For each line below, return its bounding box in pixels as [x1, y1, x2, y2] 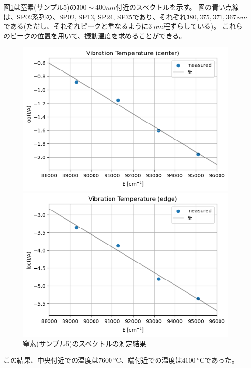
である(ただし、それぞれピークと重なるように [3, 21, 149, 31]
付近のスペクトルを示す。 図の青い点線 [115, 2, 239, 12]
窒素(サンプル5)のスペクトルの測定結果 [23, 338, 146, 349]
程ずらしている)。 [163, 21, 220, 31]
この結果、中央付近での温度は [3, 354, 98, 365]
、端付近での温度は [121, 354, 182, 365]
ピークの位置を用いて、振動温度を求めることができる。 [10, 30, 186, 40]
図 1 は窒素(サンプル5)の [3, 2, 77, 12]
